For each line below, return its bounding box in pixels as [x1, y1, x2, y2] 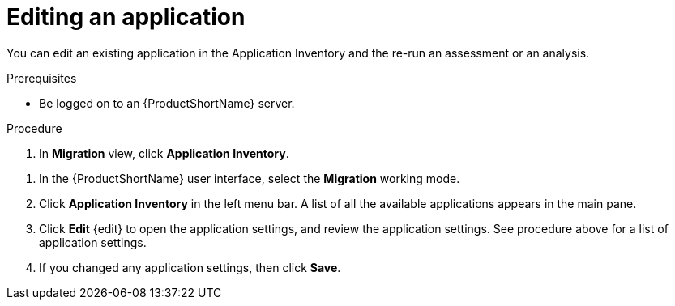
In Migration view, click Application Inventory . [39, 146, 289, 160]
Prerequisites [6, 70, 77, 85]
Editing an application [6, 3, 246, 31]
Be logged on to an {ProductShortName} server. [39, 96, 295, 110]
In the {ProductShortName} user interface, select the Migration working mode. [39, 171, 460, 185]
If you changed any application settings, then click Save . [39, 260, 341, 274]
